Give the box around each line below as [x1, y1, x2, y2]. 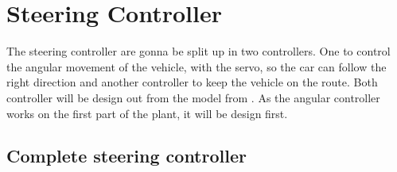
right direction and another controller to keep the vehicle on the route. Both [6, 74, 378, 90]
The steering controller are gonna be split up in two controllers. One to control [6, 43, 391, 59]
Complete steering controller [6, 143, 247, 168]
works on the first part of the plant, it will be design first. [6, 105, 288, 121]
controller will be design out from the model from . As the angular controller [6, 89, 380, 105]
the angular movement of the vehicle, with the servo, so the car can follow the [6, 58, 387, 75]
